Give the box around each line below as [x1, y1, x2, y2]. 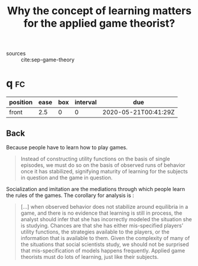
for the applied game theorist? [23, 17, 176, 30]
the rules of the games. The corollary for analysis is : [6, 192, 134, 199]
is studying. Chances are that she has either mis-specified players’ [20, 222, 183, 229]
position [9, 98, 33, 107]
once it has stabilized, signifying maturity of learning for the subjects [20, 168, 188, 175]
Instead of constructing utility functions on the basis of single [20, 155, 170, 162]
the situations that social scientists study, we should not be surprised [20, 241, 189, 248]
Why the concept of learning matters [7, 4, 192, 18]
